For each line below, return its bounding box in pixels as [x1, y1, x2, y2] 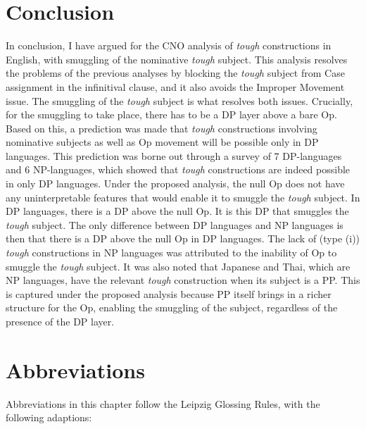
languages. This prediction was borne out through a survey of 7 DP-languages [6, 148, 342, 163]
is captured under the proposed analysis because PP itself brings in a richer [6, 286, 332, 301]
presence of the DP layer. [6, 314, 115, 328]
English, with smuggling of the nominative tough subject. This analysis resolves [6, 51, 348, 66]
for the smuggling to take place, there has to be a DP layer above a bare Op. [6, 107, 337, 122]
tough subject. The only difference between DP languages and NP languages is [6, 217, 343, 232]
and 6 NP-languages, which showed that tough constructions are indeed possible [6, 162, 351, 177]
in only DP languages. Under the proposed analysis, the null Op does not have [6, 176, 345, 191]
